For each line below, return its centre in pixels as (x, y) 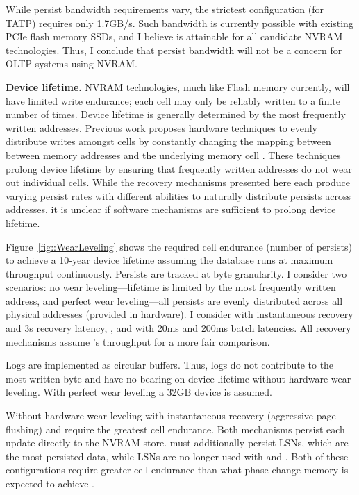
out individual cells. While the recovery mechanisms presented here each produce (178, 182)
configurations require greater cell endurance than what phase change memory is (177, 470)
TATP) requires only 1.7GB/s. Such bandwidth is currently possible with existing (179, 23)
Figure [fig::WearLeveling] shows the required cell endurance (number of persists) (179, 246)
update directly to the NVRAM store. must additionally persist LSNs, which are (177, 443)
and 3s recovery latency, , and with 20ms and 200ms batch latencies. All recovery (178, 328)
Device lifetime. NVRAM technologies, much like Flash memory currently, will (178, 86)
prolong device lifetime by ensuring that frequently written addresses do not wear (179, 168)
